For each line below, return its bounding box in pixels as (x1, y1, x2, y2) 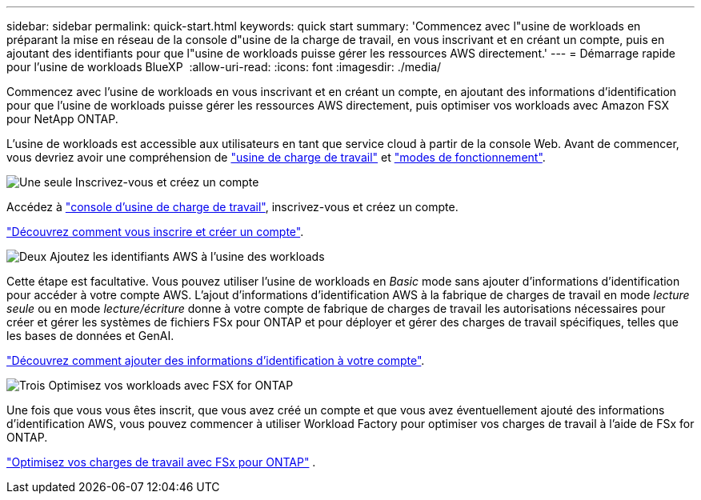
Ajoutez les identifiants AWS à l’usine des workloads (50, 250, 325, 263)
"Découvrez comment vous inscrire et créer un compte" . (6, 225, 304, 238)
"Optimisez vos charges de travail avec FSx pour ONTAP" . (6, 455, 316, 469)
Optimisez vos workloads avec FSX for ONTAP (48, 378, 294, 392)
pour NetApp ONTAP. (6, 112, 118, 126)
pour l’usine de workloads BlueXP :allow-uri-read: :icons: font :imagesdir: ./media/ (6, 60, 442, 74)
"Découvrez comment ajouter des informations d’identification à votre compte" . (6, 354, 425, 367)
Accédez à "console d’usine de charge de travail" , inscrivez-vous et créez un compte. (6, 200, 459, 214)
